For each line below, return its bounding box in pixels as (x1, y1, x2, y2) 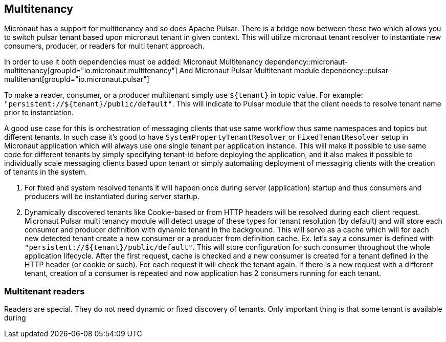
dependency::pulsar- (321, 66, 391, 75)
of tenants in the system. (4, 167, 87, 177)
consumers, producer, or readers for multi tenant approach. (4, 41, 205, 51)
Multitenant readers (4, 286, 85, 296)
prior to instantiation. (4, 108, 74, 117)
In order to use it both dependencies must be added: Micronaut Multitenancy (4, 57, 263, 67)
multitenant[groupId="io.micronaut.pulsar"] (4, 75, 149, 84)
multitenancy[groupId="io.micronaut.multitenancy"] (4, 66, 177, 75)
